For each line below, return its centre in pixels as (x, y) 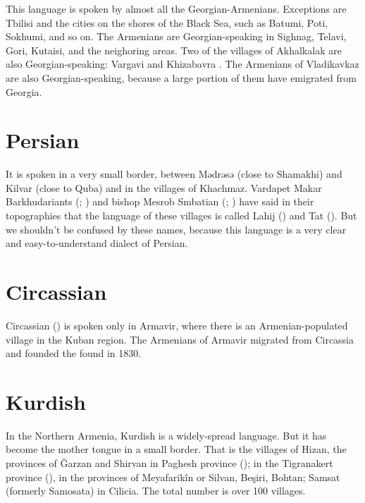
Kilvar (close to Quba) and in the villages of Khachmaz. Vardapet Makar (164, 187)
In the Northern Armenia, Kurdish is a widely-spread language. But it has (166, 435)
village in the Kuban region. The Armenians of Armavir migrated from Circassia (180, 339)
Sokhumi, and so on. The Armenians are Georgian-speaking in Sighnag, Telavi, (176, 36)
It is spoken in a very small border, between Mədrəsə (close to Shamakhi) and (174, 174)
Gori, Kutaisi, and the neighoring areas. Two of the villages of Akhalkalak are (174, 50)
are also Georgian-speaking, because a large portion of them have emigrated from (181, 77)
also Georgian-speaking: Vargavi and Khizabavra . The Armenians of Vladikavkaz (182, 64)
